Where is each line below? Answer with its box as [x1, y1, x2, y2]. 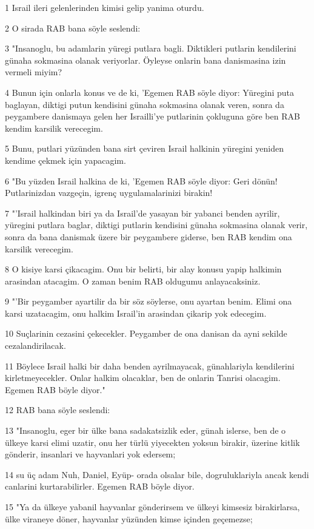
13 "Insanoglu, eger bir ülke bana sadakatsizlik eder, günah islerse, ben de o [5, 424, 286, 437]
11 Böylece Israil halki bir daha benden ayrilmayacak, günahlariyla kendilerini [5, 359, 295, 372]
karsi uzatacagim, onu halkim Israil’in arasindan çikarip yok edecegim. [5, 306, 267, 319]
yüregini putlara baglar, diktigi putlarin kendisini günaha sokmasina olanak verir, [5, 218, 308, 231]
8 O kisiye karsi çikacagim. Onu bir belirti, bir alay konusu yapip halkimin [5, 263, 282, 275]
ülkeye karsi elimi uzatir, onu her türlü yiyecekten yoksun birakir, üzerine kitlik [5, 436, 300, 448]
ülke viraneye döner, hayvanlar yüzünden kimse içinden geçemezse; [5, 512, 253, 525]
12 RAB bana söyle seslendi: [5, 403, 110, 416]
